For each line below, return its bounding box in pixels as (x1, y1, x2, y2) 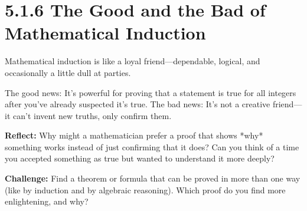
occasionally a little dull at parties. (5, 66, 131, 78)
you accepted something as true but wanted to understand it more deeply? (5, 152, 275, 164)
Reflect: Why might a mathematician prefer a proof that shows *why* (5, 129, 263, 141)
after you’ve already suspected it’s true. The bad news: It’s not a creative (5, 98, 270, 110)
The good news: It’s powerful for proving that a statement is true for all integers (5, 86, 296, 98)
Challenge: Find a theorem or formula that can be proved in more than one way (5, 172, 301, 184)
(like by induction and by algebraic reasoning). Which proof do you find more (5, 183, 286, 196)
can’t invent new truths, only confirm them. (12, 109, 172, 121)
